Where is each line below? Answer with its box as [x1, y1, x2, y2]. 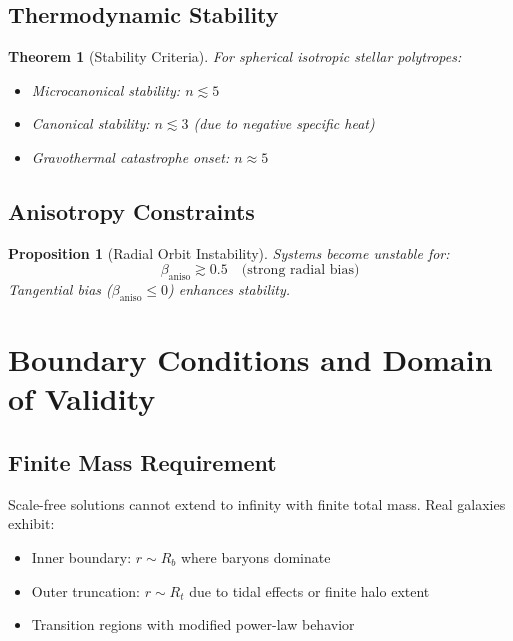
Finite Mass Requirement [8, 446, 277, 477]
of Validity [8, 378, 156, 419]
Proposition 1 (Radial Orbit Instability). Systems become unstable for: [8, 242, 450, 263]
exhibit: [8, 513, 55, 534]
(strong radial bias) [241, 263, 360, 278]
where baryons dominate [180, 546, 331, 567]
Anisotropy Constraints [8, 195, 255, 226]
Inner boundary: [31, 546, 132, 567]
